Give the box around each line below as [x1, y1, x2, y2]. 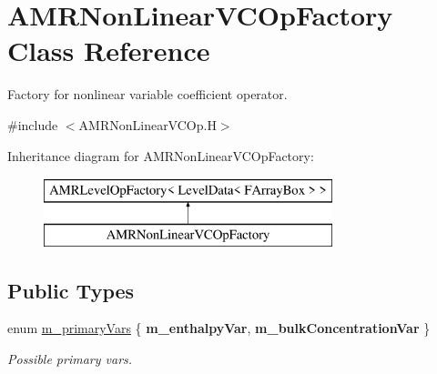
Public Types [7, 276, 135, 304]
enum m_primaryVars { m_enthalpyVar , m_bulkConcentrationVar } [7, 318, 431, 338]
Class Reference [7, 32, 210, 69]
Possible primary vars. [7, 349, 133, 369]
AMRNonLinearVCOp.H [78, 115, 217, 134]
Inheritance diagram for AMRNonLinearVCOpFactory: [7, 146, 314, 165]
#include [7, 115, 58, 134]
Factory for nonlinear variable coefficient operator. [7, 85, 288, 104]
